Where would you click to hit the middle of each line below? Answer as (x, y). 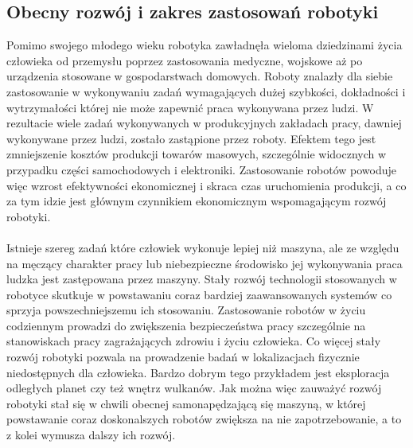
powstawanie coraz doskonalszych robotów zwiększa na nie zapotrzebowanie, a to (204, 419)
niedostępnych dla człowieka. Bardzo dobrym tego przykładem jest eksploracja (198, 372)
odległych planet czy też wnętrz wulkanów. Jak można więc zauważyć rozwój (194, 388)
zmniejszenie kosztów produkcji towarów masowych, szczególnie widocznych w (197, 154)
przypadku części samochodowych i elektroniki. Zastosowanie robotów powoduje (202, 169)
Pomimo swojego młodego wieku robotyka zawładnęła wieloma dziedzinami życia (205, 45)
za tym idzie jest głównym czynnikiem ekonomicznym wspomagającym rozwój (197, 201)
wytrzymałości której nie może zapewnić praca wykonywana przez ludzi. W (190, 107)
